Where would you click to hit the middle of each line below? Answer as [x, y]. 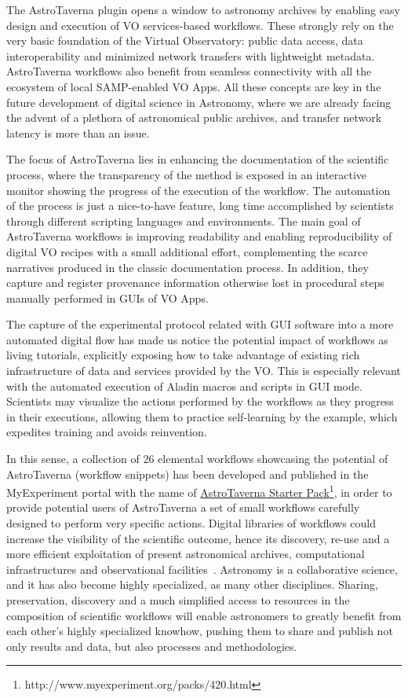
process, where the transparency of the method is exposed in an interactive [187, 174]
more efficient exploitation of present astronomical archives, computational [186, 554]
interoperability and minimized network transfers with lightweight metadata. [191, 55]
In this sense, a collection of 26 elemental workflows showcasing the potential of [197, 459]
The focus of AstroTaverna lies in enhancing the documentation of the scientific [198, 159]
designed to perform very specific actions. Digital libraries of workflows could [191, 523]
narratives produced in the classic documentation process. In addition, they [188, 267]
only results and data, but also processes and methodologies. [152, 646]
